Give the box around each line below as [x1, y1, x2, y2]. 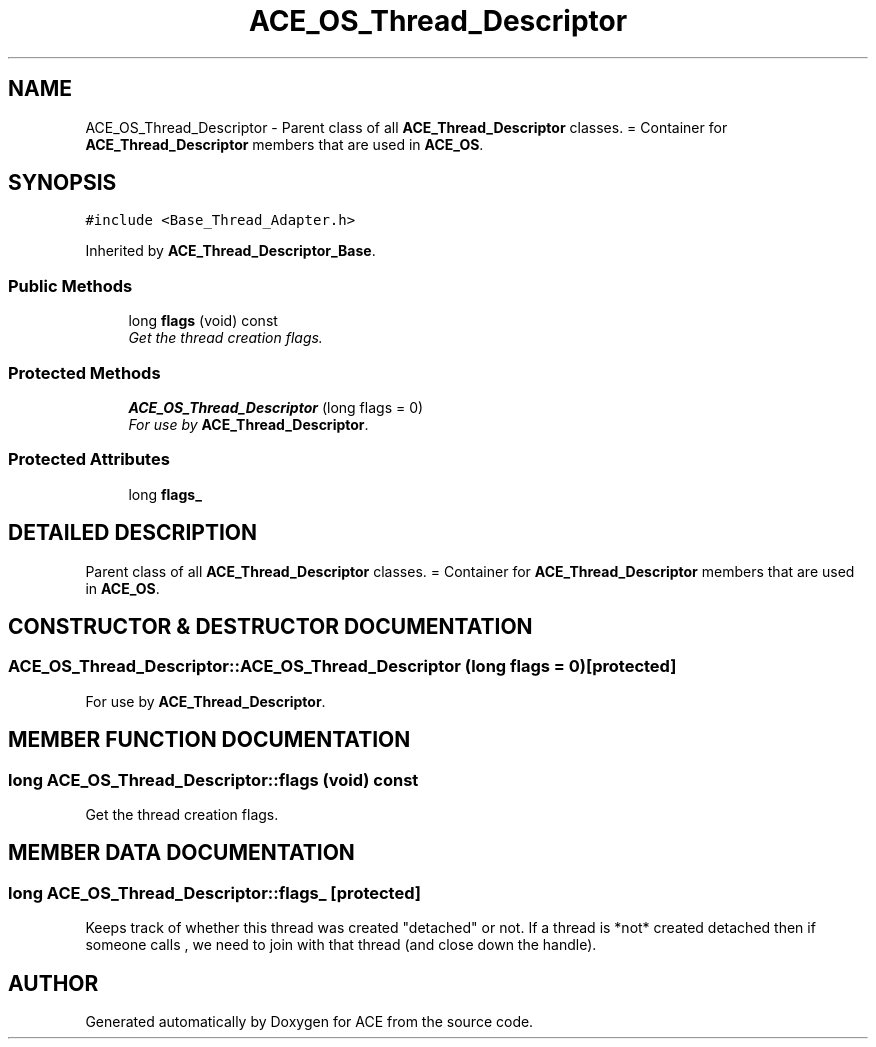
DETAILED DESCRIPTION [8, 520, 258, 546]
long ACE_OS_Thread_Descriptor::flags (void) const [8, 769, 419, 790]
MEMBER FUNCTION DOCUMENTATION [8, 727, 411, 753]
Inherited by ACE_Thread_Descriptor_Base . [85, 242, 376, 260]
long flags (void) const [128, 312, 278, 330]
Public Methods [8, 275, 133, 296]
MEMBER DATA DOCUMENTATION [8, 840, 355, 866]
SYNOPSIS [8, 170, 117, 196]
